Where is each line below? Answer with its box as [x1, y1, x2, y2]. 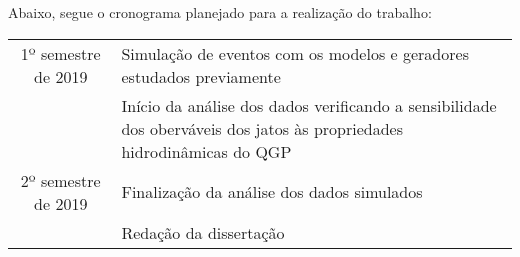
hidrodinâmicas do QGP [121, 139, 292, 163]
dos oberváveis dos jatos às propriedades [121, 116, 404, 140]
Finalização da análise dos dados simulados [121, 180, 423, 204]
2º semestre [20, 168, 101, 192]
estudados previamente [121, 64, 281, 88]
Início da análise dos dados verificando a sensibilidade [121, 93, 497, 117]
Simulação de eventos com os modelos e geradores [121, 41, 469, 65]
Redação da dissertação [121, 220, 285, 244]
